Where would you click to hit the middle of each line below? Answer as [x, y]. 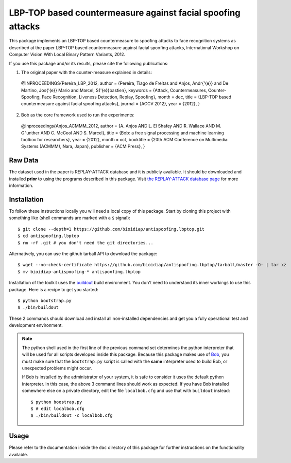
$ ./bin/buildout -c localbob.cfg [72, 416]
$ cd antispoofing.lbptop [49, 236]
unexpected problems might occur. [57, 368]
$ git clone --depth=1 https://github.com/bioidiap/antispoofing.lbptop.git [111, 229]
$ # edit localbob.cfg [58, 409]
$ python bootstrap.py [45, 300]
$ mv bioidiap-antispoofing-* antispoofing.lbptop [79, 272]
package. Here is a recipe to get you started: [54, 289]
